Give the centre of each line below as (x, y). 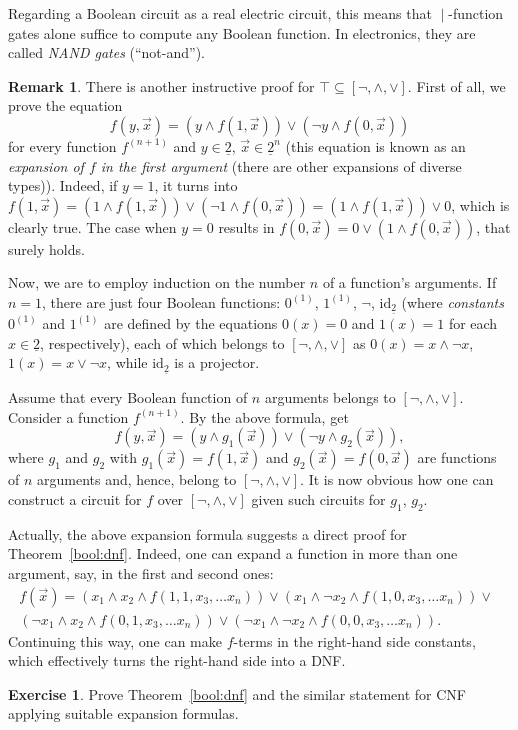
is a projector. (217, 362)
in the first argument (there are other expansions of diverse (281, 165)
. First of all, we (456, 85)
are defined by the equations (191, 322)
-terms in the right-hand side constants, (354, 640)
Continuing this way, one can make (115, 640)
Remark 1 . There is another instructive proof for (161, 85)
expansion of (46, 165)
